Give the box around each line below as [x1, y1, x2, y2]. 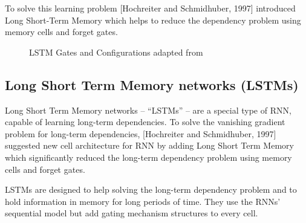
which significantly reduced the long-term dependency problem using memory [5, 150, 292, 163]
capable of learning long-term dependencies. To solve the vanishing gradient [5, 115, 285, 128]
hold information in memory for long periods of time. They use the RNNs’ [5, 195, 281, 207]
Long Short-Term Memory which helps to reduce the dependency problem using [5, 13, 301, 26]
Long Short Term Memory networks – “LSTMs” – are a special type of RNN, [5, 103, 291, 116]
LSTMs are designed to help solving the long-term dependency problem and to [5, 183, 297, 196]
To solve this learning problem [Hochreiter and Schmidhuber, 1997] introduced [5, 2, 296, 14]
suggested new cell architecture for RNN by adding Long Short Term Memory [5, 139, 294, 152]
